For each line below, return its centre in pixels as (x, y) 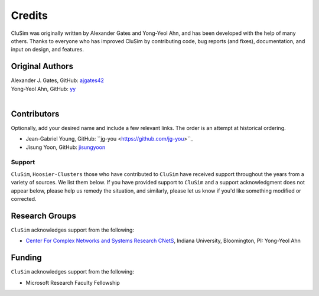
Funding (27, 258)
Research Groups (43, 216)
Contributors (35, 114)
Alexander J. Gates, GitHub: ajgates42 (58, 80)
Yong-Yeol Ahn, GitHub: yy (43, 89)
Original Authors (42, 66)
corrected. (24, 199)
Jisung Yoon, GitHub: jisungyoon (66, 147)
